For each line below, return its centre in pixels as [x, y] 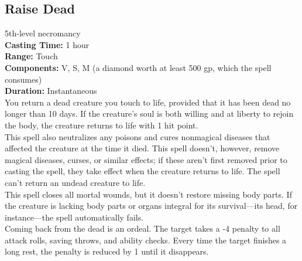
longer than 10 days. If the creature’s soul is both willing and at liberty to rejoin [149, 113]
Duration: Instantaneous [51, 91]
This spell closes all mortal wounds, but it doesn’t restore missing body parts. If [148, 194]
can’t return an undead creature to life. [75, 182]
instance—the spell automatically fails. [74, 217]
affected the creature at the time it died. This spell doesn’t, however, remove [142, 148]
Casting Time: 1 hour [47, 44]
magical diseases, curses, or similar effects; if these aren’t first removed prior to [146, 159]
